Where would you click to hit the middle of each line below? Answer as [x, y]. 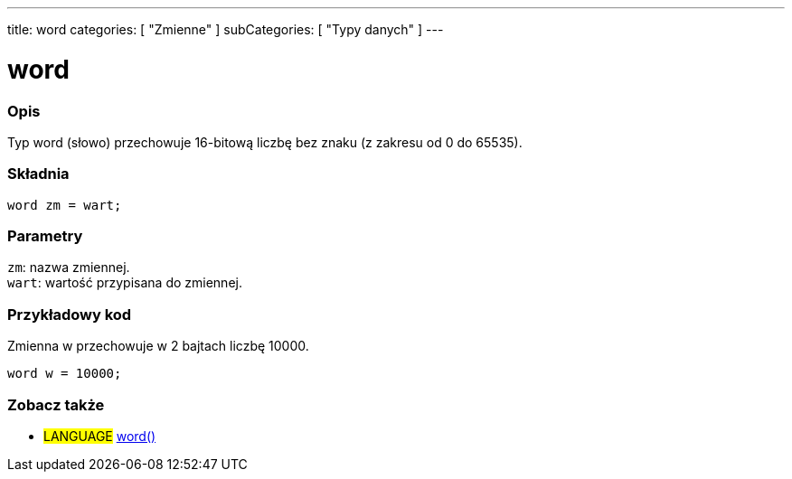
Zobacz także [56, 404]
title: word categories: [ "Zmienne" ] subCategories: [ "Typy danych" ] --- [226, 29]
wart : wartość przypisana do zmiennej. [125, 283]
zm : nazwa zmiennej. [69, 268]
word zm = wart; [65, 205]
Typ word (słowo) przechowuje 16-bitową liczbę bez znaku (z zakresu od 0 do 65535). [265, 142]
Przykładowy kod [70, 314]
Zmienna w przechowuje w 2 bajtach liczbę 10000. [158, 346]
